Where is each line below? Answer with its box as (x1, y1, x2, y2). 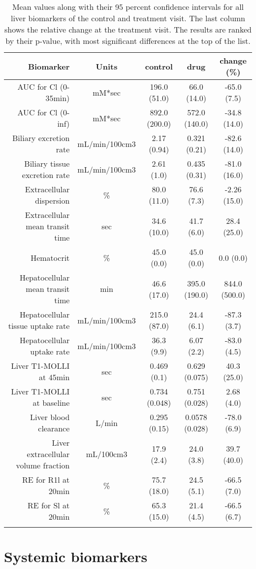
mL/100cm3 (86, 448, 128, 460)
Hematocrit (31, 251, 70, 263)
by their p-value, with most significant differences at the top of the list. (5, 35, 251, 46)
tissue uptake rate (8, 320, 70, 331)
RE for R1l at (22, 474, 70, 485)
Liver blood (30, 411, 70, 423)
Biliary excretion (12, 132, 70, 143)
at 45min (39, 371, 70, 383)
